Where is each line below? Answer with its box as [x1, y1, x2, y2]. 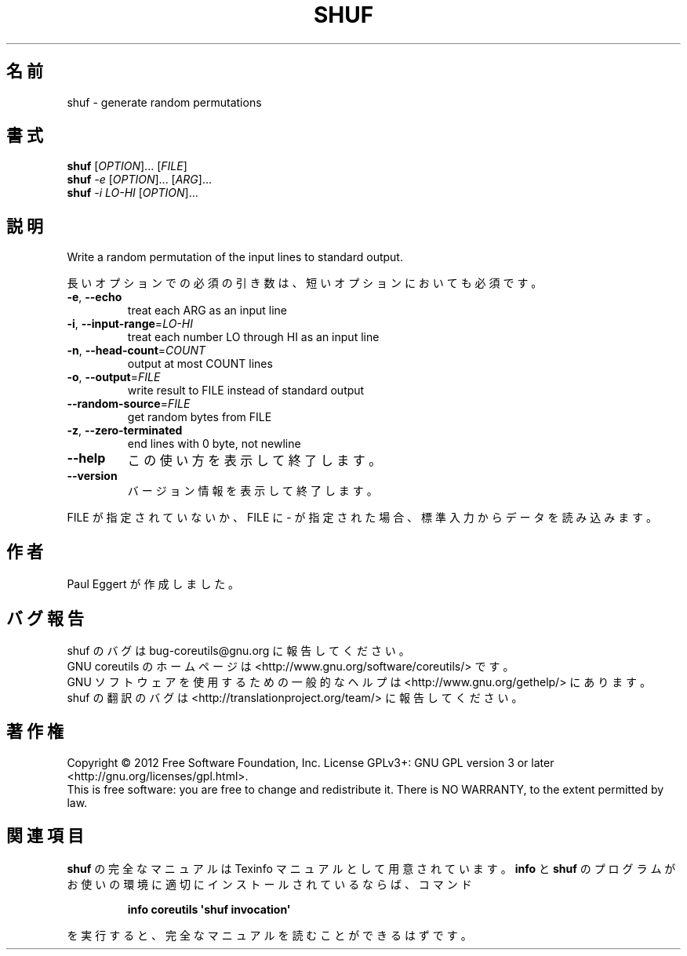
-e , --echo [67, 290, 122, 304]
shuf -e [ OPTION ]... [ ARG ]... [67, 173, 213, 187]
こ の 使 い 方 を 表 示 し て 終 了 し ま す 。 [127, 453, 382, 469]
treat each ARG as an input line [127, 304, 288, 318]
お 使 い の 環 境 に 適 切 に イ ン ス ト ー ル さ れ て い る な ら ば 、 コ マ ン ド [67, 877, 472, 891]
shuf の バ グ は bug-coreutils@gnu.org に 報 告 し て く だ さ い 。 [67, 643, 410, 657]
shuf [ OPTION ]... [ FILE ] [67, 159, 187, 173]
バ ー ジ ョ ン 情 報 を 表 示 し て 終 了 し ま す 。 [127, 484, 378, 498]
